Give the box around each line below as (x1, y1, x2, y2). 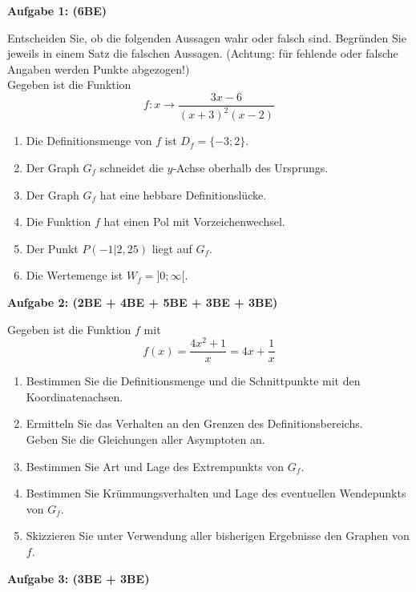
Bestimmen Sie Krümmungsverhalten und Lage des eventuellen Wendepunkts (26, 485, 406, 501)
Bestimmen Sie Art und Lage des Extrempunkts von (26, 457, 285, 474)
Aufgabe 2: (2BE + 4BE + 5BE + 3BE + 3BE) (7, 293, 278, 310)
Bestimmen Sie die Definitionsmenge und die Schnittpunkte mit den (26, 373, 361, 389)
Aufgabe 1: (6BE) (7, 2, 107, 18)
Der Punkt (26, 240, 79, 256)
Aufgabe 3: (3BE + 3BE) (7, 570, 150, 586)
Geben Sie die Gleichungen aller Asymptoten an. (26, 431, 265, 448)
